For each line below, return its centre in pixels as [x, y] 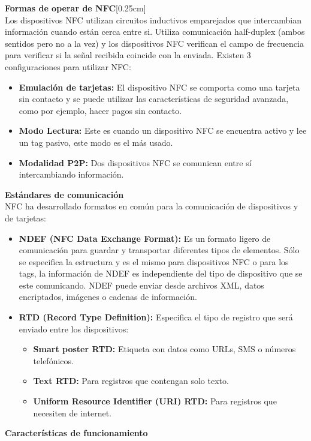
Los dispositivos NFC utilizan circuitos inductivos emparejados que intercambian [153, 19]
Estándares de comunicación [64, 194]
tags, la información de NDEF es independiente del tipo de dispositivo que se [161, 273]
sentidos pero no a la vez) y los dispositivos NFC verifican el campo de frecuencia [154, 43]
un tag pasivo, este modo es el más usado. [96, 142]
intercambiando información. [71, 174]
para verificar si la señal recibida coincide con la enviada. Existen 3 [128, 55]
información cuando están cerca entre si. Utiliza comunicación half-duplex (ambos [155, 31]
